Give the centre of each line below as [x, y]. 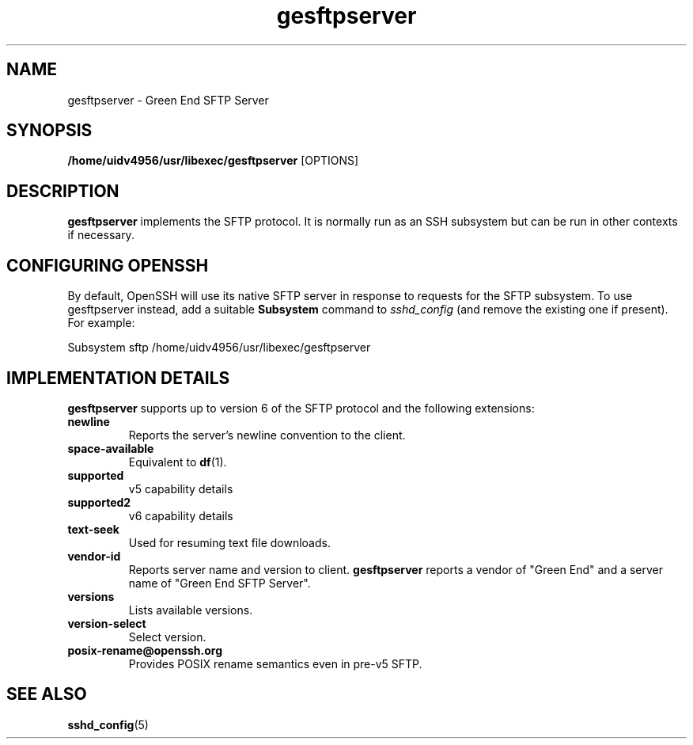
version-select [107, 623]
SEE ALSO [47, 694]
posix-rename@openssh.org [145, 650]
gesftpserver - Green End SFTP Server [168, 100]
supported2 [99, 502]
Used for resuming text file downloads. [229, 542]
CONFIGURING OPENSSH [108, 265]
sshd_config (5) [108, 724]
